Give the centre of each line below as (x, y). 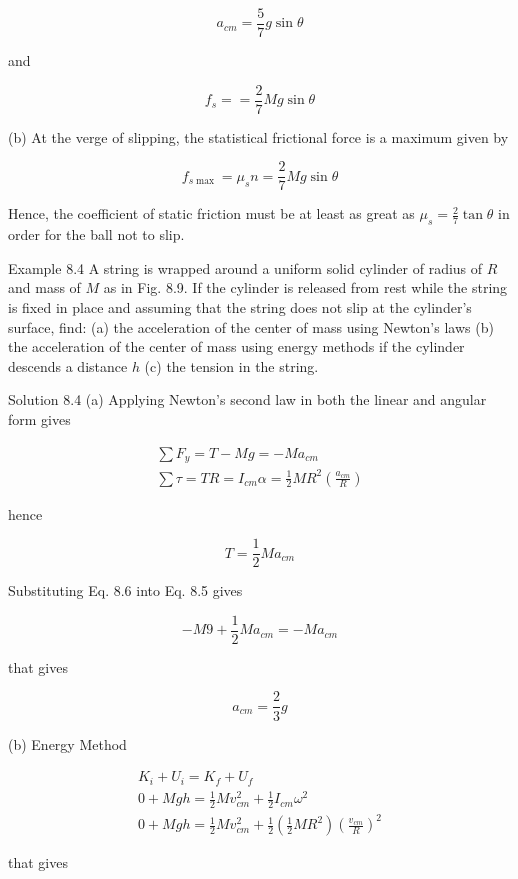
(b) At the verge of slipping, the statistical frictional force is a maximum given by (258, 136)
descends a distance (68, 365)
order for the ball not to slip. (96, 234)
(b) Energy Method (67, 743)
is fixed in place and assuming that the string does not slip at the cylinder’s (240, 306)
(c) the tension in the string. (231, 365)
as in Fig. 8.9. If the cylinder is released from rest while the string (305, 287)
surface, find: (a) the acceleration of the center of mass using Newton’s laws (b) (251, 326)
